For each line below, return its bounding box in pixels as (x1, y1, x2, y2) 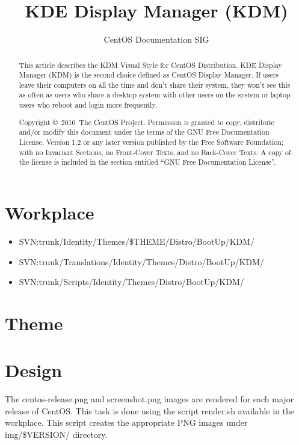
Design (5, 358, 63, 382)
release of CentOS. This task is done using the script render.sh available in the (5, 404, 294, 417)
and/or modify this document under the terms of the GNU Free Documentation (19, 127, 270, 137)
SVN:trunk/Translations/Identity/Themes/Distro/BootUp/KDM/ (19, 255, 264, 268)
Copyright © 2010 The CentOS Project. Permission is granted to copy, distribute (19, 117, 274, 127)
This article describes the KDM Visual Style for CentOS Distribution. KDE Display (19, 60, 282, 70)
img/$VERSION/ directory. (5, 428, 108, 440)
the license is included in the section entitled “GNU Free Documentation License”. (19, 157, 276, 167)
